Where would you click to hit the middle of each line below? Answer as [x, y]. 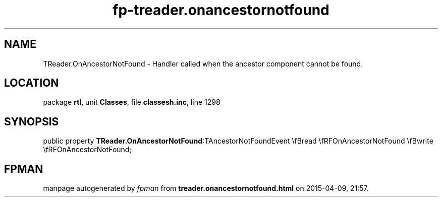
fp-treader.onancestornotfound [221, 10]
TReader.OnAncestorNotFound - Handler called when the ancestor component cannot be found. [203, 63]
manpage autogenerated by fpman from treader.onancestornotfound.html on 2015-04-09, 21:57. [206, 188]
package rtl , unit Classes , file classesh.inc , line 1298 [132, 102]
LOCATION [32, 83]
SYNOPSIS [32, 121]
